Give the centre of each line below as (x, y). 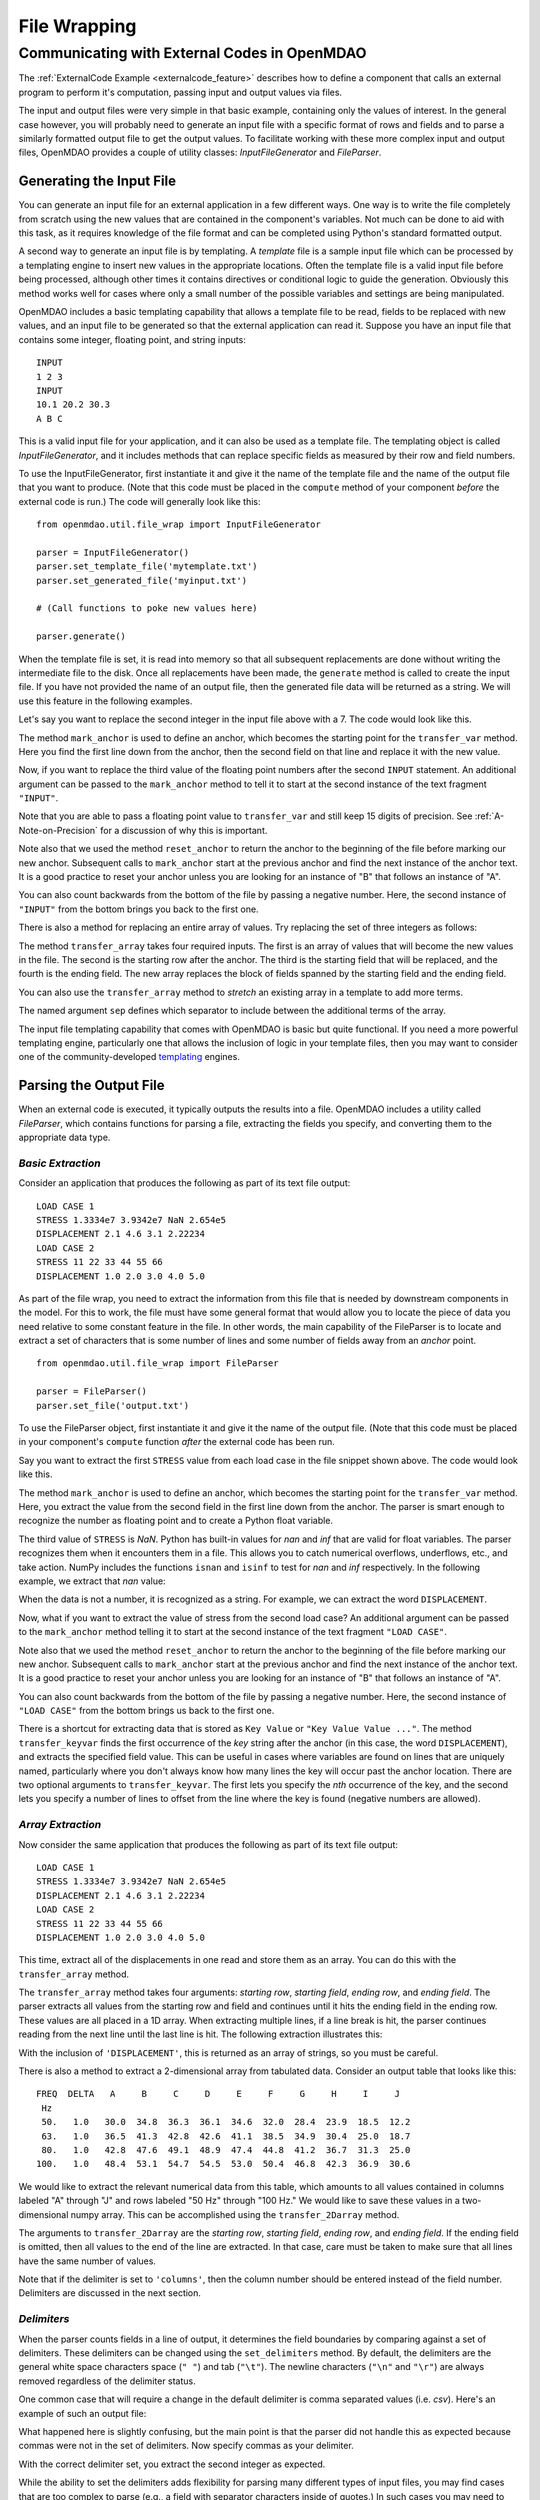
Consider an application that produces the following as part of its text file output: (184, 1183)
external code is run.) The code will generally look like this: (139, 501)
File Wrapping (77, 26)
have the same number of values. (87, 2261)
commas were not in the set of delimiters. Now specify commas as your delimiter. (186, 2446)
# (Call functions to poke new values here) (147, 608)
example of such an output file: (82, 2413)
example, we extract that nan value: (92, 1581)
